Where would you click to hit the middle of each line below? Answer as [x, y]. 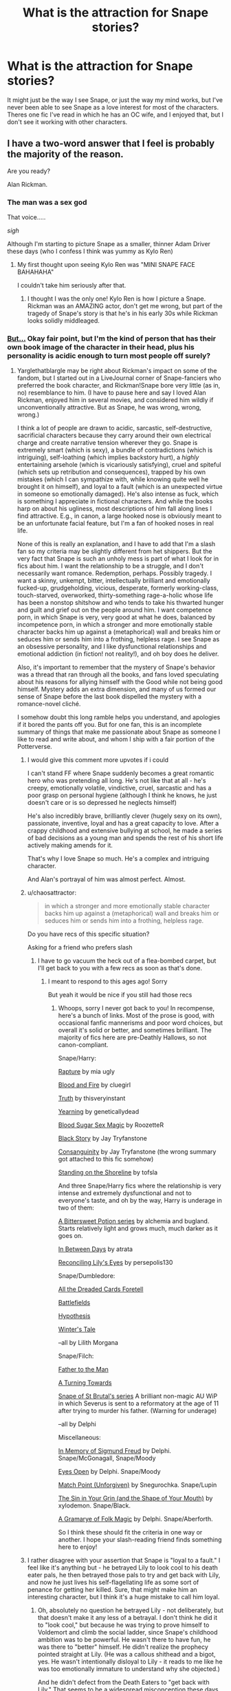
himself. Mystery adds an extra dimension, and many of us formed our [117, 689]
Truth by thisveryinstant [92, 1099]
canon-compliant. [83, 1045]
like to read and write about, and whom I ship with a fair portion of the [116, 739]
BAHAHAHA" [35, 272]
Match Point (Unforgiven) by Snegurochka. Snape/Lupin [137, 1485]
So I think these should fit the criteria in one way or [130, 1532]
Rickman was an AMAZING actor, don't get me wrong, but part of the [125, 306]
